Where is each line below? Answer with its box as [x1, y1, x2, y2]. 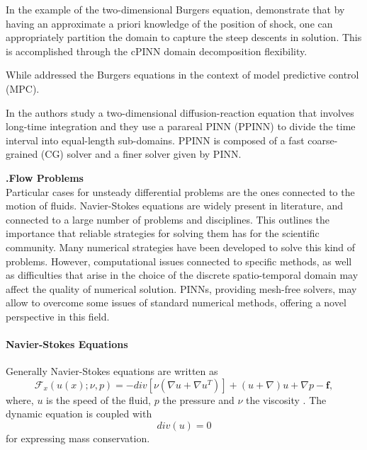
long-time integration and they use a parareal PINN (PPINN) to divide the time [6, 119, 356, 134]
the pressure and [162, 392, 235, 407]
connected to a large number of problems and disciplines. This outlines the [6, 212, 330, 226]
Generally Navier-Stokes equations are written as [6, 364, 218, 379]
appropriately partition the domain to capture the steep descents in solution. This [6, 30, 362, 45]
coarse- [307, 132, 338, 147]
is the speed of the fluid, [46, 392, 151, 407]
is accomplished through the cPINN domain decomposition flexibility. [6, 43, 307, 58]
